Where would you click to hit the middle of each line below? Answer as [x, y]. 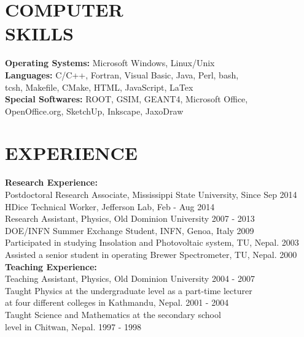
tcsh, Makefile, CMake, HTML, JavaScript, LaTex [99, 87]
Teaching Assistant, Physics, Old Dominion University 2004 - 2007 [130, 278]
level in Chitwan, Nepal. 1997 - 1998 [73, 326]
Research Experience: [51, 182]
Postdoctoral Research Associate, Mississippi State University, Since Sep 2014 [151, 194]
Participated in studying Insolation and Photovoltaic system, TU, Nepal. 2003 [152, 242]
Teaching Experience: [51, 266]
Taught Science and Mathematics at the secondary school [113, 314]
